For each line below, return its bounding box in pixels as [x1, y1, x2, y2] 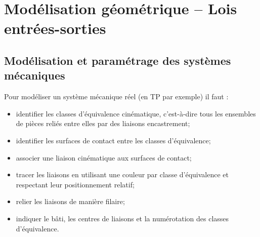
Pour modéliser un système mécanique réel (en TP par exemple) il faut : [4, 91, 229, 102]
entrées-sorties [4, 18, 106, 38]
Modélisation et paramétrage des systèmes [4, 52, 231, 68]
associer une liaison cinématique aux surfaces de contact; [16, 152, 192, 163]
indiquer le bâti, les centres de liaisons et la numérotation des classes [16, 213, 229, 223]
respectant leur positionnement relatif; [16, 179, 135, 189]
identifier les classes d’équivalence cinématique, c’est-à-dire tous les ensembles [16, 108, 256, 118]
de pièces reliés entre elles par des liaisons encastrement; [16, 118, 190, 129]
